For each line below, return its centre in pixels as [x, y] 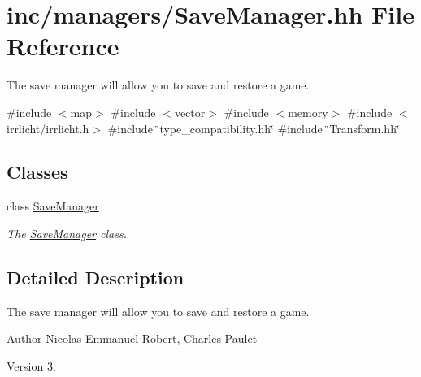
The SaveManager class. [67, 233]
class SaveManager [53, 206]
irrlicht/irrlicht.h [48, 128]
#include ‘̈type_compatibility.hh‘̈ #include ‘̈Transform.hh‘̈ [254, 128]
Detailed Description [95, 277]
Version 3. [31, 365]
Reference [63, 46]
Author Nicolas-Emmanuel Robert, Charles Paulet [132, 338]
